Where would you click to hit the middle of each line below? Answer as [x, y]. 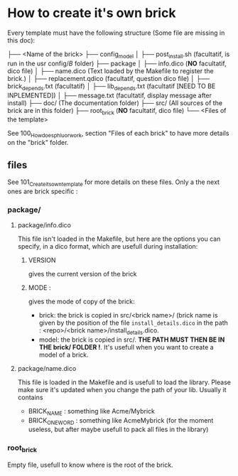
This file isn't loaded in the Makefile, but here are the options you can [119, 239]
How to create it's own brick [92, 13]
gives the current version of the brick [82, 274]
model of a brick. [64, 355]
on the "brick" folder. [38, 143]
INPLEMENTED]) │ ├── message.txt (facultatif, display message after [109, 95]
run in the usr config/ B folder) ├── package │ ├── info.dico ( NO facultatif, [117, 63]
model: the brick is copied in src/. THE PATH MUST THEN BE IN [132, 340]
